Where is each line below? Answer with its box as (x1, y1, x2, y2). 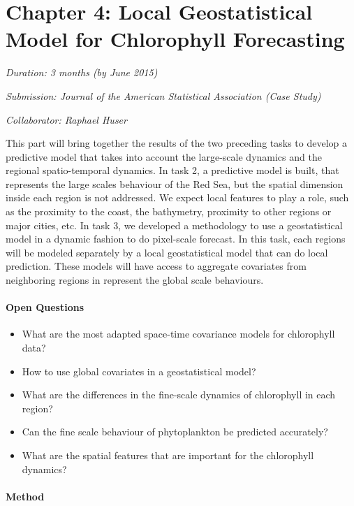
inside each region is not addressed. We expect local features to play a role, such (6, 190, 349, 205)
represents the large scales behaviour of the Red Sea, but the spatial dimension (6, 176, 344, 191)
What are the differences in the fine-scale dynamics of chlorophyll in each (22, 387, 336, 402)
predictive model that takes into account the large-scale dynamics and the (6, 149, 322, 164)
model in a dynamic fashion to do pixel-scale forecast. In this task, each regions (6, 231, 346, 246)
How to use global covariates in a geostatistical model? (22, 363, 256, 378)
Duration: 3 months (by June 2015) (6, 65, 158, 80)
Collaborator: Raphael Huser (6, 112, 127, 127)
